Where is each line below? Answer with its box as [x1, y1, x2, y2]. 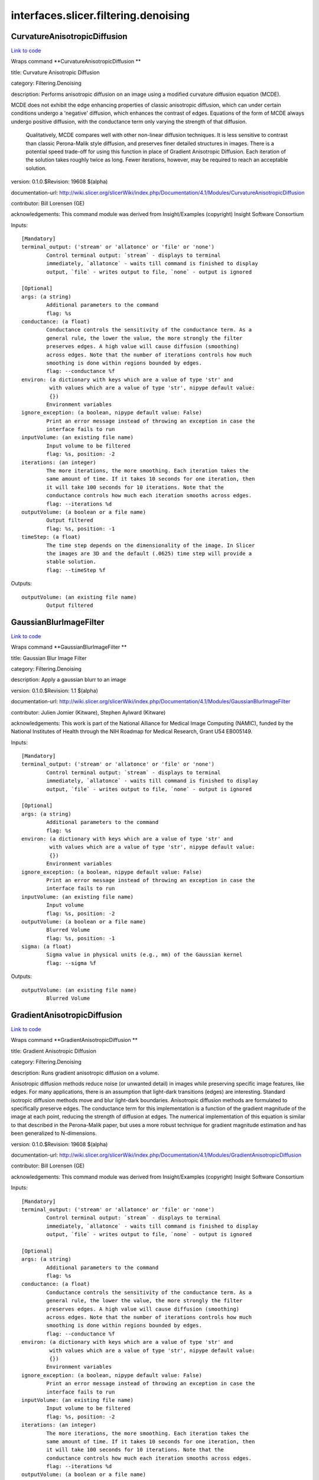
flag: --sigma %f [46, 960, 97, 966]
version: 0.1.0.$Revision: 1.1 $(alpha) [11, 687, 99, 694]
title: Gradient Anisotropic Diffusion [11, 1047, 97, 1054]
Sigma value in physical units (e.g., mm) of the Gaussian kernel [46, 951, 243, 958]
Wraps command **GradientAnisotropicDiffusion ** [11, 1037, 138, 1044]
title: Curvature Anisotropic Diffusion [11, 69, 100, 76]
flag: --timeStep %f [46, 567, 106, 574]
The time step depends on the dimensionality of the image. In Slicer [46, 542, 255, 549]
